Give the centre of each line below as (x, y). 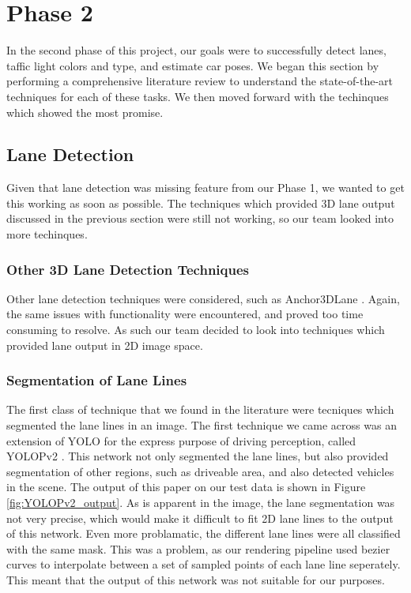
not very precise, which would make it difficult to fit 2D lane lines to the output (200, 518)
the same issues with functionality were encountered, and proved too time (185, 314)
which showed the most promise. (85, 112)
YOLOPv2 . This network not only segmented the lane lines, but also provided (198, 456)
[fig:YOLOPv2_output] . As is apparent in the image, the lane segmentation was (201, 503)
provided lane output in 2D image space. (105, 345)
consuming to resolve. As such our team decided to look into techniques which (196, 330)
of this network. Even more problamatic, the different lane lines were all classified (204, 533)
